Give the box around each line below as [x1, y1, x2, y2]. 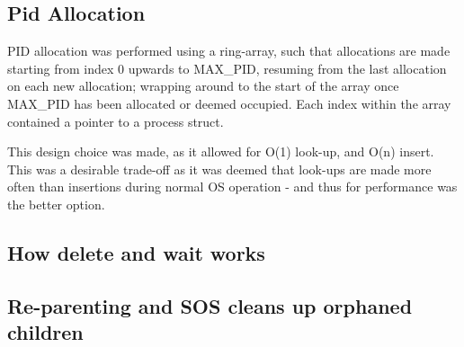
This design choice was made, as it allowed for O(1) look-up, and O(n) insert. [7, 142, 434, 161]
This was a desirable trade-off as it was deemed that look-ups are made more [7, 159, 432, 178]
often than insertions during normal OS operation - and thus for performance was [7, 177, 458, 196]
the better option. [7, 194, 105, 213]
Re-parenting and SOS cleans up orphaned [7, 291, 413, 319]
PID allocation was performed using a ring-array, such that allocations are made [7, 41, 451, 60]
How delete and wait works [7, 238, 265, 266]
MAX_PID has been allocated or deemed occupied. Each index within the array [7, 93, 451, 112]
